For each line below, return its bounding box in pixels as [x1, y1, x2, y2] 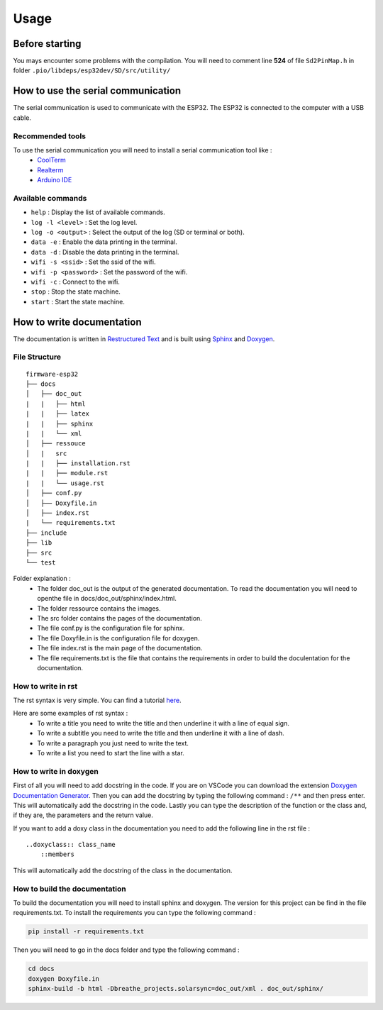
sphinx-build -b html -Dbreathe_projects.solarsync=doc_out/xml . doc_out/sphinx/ [28, 984, 324, 993]
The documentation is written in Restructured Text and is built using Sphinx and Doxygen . [13, 334, 275, 343]
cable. [13, 113, 32, 122]
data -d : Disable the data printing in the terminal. [30, 248, 179, 256]
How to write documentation [13, 316, 142, 328]
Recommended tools [13, 131, 87, 141]
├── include [26, 528, 67, 537]
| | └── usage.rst [26, 479, 105, 487]
